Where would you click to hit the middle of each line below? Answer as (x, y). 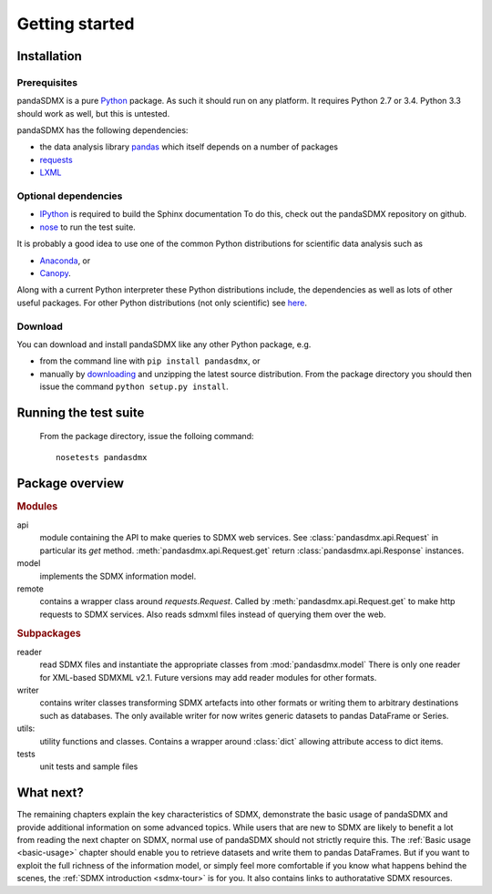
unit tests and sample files (89, 766)
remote (31, 589)
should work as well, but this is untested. (93, 113)
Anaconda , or (65, 261)
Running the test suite (81, 412)
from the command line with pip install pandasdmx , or (150, 361)
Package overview (71, 483)
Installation (49, 56)
